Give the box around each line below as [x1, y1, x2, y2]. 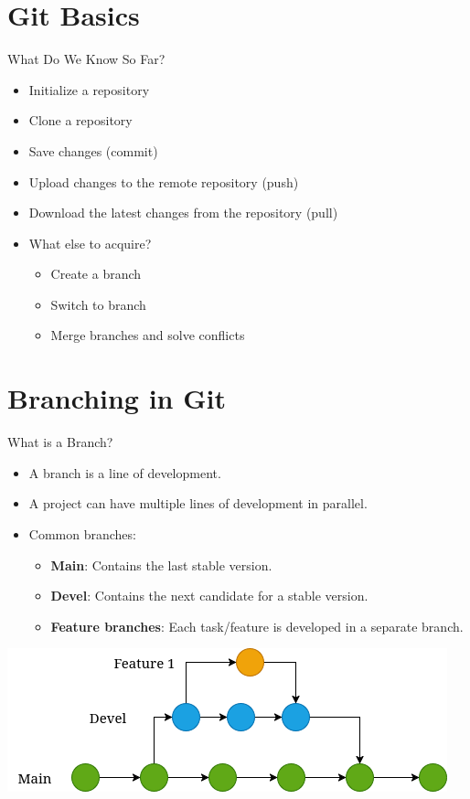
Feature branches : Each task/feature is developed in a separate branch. [50, 616, 464, 635]
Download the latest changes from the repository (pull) [28, 203, 338, 222]
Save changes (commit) [28, 141, 158, 160]
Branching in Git [7, 379, 226, 417]
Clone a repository [28, 111, 133, 130]
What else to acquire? [28, 233, 152, 252]
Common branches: [28, 524, 136, 543]
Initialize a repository [28, 80, 150, 99]
